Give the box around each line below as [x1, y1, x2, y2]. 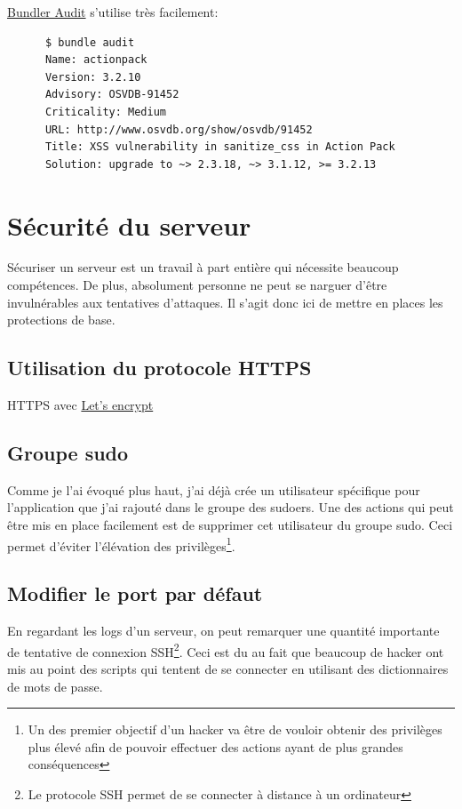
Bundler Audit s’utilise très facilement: [7, 3, 219, 20]
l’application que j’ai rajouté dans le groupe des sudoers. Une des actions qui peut [7, 498, 454, 517]
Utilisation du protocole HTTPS [7, 354, 312, 381]
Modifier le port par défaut [7, 580, 263, 607]
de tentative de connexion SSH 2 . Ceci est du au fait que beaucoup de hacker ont [7, 639, 444, 661]
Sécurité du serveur [7, 206, 251, 243]
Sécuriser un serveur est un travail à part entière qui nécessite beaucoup [7, 258, 399, 276]
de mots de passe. [7, 677, 103, 695]
